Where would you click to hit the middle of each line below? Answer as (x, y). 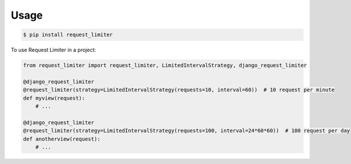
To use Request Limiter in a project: (54, 50)
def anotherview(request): (62, 139)
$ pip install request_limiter (68, 35)
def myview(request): (54, 98)
